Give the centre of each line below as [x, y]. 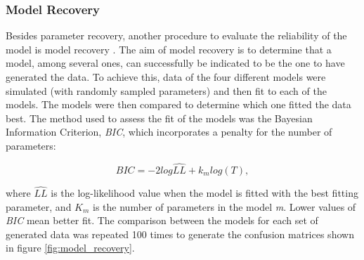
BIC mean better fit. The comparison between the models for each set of [162, 220]
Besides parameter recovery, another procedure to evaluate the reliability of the [176, 35]
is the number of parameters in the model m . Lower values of [225, 206]
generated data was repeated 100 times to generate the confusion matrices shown [180, 234]
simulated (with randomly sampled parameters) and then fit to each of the [166, 90]
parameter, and [39, 206]
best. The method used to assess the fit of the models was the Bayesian [159, 118]
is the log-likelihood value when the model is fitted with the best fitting [204, 193]
